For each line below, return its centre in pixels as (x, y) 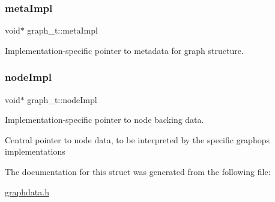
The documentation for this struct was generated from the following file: (138, 171)
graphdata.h (27, 192)
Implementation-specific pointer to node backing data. (104, 120)
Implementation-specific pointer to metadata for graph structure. (124, 50)
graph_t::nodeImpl (62, 99)
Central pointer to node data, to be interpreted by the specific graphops (137, 139)
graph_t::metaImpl (62, 30)
